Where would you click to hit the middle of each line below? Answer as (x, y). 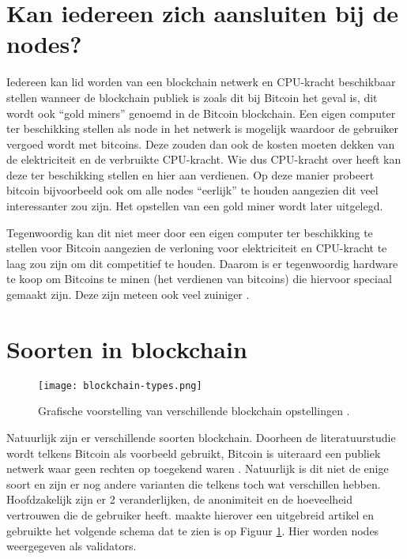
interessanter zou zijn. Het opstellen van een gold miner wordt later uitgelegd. (195, 206)
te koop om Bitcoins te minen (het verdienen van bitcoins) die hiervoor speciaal (199, 279)
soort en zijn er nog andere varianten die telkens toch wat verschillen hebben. (194, 483)
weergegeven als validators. (72, 546)
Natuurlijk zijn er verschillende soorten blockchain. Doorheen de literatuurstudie (201, 437)
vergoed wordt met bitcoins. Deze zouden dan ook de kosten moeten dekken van (201, 144)
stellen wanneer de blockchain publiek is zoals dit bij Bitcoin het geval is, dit (192, 97)
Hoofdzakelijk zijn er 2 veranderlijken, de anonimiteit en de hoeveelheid (180, 499)
